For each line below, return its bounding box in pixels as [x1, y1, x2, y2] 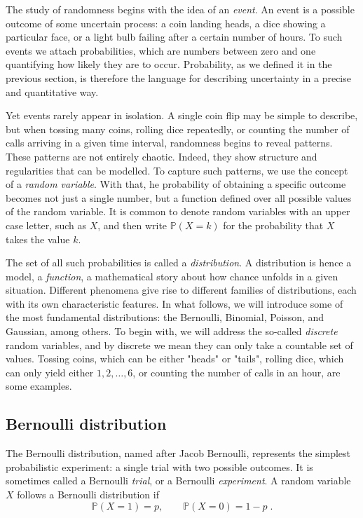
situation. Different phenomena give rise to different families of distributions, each [6, 282, 357, 297]
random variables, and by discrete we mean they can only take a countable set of [6, 337, 353, 352]
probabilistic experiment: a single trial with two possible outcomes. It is [6, 459, 313, 474]
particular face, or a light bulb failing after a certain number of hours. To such [6, 29, 343, 44]
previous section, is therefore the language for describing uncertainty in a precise [6, 70, 351, 85]
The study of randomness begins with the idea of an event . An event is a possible [6, 2, 355, 16]
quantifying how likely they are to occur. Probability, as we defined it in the [6, 57, 332, 71]
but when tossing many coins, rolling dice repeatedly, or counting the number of [6, 121, 350, 136]
